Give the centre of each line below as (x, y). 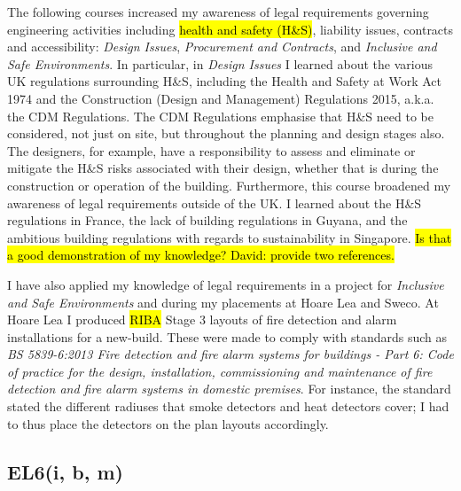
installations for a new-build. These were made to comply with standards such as (227, 336)
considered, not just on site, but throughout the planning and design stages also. (226, 133)
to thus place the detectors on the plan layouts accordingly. (168, 423)
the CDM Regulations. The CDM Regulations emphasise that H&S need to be (220, 116)
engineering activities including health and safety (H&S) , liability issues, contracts (230, 29)
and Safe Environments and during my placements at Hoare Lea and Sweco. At (223, 302)
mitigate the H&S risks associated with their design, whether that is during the (223, 168)
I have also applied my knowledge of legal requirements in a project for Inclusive (226, 284)
